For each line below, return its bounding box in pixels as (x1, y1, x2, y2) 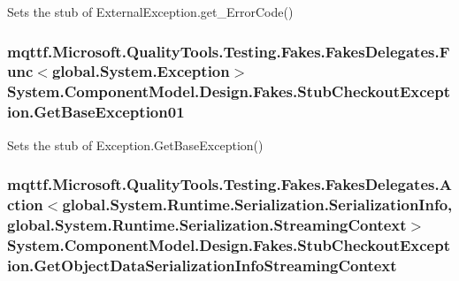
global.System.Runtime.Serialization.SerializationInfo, (62, 194, 453, 216)
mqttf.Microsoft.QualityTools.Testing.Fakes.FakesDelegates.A (7, 173, 452, 195)
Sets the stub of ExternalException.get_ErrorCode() (7, 3, 294, 20)
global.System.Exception (51, 60, 230, 82)
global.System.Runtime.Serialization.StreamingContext (7, 213, 407, 235)
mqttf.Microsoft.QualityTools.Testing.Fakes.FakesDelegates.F (7, 40, 450, 62)
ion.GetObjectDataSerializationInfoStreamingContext (7, 254, 397, 276)
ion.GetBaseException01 (7, 101, 185, 123)
